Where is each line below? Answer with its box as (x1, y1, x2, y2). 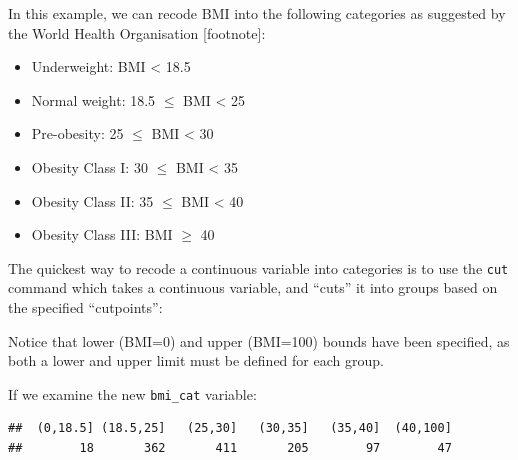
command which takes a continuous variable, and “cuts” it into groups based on (8, 277, 498, 298)
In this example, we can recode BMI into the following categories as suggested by (8, 3, 506, 23)
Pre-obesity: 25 (31, 123, 124, 144)
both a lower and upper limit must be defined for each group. (8, 350, 384, 371)
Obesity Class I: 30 (31, 156, 148, 177)
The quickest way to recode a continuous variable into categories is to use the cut (8, 257, 509, 278)
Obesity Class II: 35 (31, 190, 154, 211)
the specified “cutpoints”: (8, 297, 163, 317)
